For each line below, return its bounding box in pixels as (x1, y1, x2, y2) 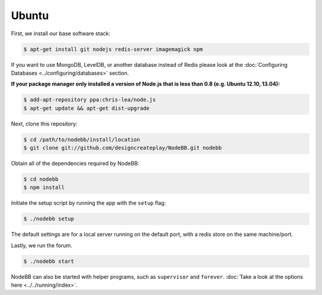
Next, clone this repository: (11, 120, 78, 127)
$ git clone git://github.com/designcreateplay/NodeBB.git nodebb (23, 145, 222, 152)
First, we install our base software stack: (11, 30, 110, 37)
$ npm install (23, 184, 65, 191)
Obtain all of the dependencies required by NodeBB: (11, 160, 140, 167)
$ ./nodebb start (23, 257, 75, 265)
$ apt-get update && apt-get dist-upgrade (23, 105, 150, 112)
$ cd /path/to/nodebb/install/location (23, 136, 140, 143)
